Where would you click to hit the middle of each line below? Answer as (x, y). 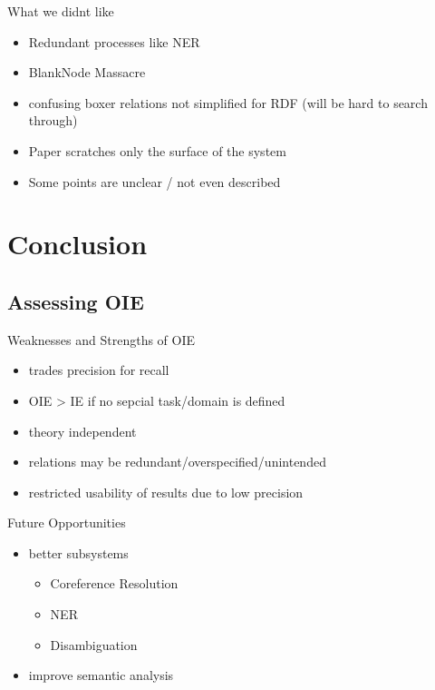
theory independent (82, 431)
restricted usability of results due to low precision (166, 492)
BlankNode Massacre (87, 72)
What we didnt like (61, 11)
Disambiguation (94, 644)
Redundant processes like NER (114, 41)
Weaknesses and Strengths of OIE (101, 339)
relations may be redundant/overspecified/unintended (177, 462)
